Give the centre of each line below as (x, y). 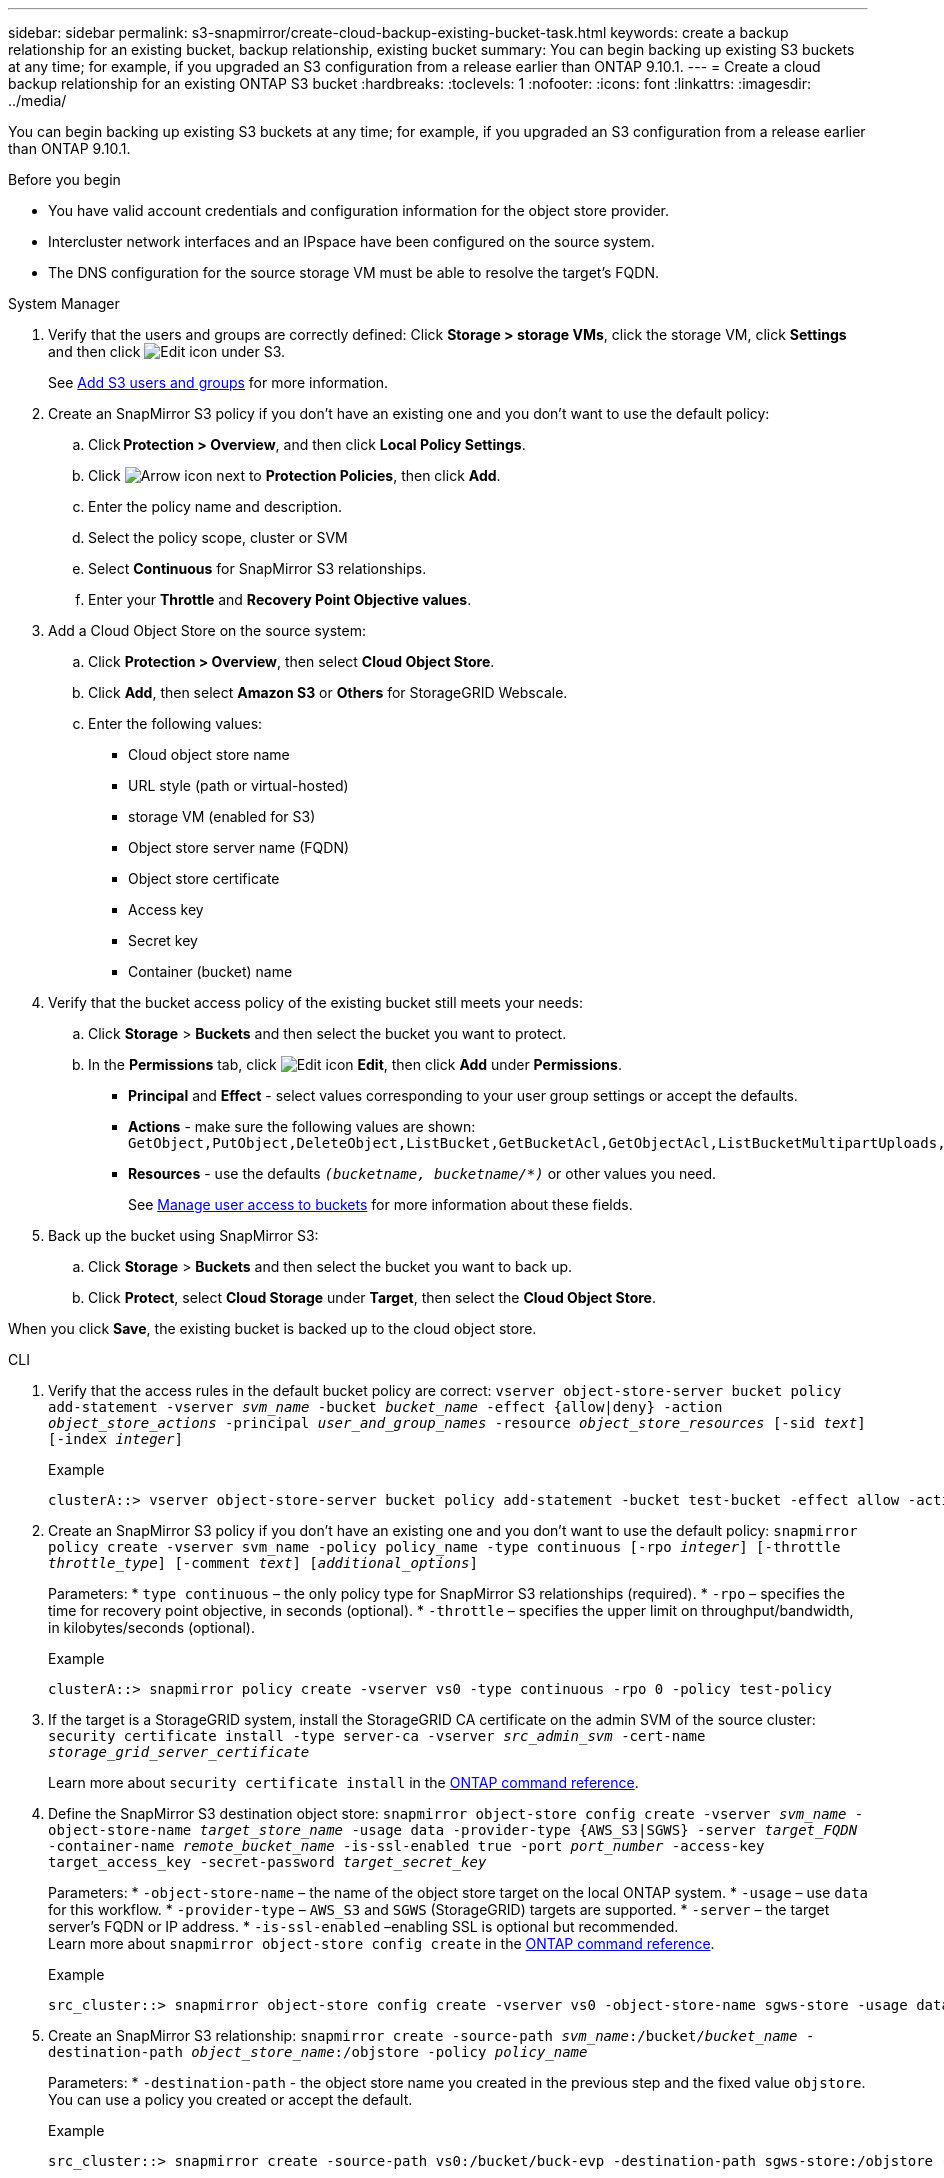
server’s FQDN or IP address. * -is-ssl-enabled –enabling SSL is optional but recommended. (363, 1926)
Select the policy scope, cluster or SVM (218, 537)
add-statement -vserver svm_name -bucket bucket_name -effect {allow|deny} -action (385, 1407)
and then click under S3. (167, 351)
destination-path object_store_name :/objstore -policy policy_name (318, 2052)
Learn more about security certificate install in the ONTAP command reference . (343, 1782)
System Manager (64, 303)
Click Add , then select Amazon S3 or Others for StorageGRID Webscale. (328, 692)
